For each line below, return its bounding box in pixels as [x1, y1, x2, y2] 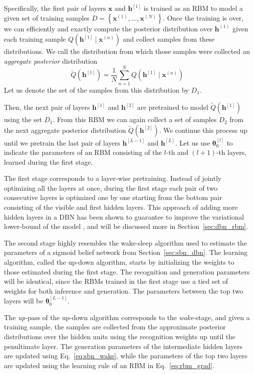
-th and [166, 147, 188, 157]
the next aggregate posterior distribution [4, 125, 126, 135]
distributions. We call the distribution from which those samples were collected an [4, 46, 250, 56]
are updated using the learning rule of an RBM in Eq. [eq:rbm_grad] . [4, 360, 214, 370]
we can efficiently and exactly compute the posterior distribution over [4, 23, 213, 33]
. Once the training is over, [162, 12, 244, 23]
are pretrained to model [137, 102, 208, 112]
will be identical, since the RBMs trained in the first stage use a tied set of [4, 276, 228, 286]
